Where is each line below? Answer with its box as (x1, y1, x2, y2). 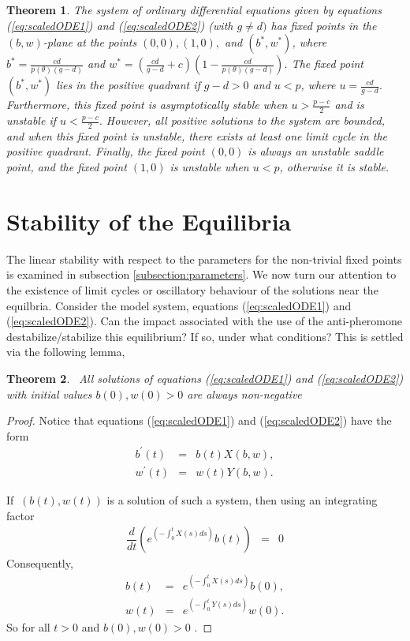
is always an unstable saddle (248, 143, 384, 159)
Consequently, (6, 555, 73, 572)
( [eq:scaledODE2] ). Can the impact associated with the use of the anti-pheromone (6, 313, 403, 329)
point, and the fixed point (6, 159, 127, 175)
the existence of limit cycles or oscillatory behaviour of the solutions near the (6, 281, 378, 298)
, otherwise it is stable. (279, 159, 389, 175)
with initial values (6, 385, 92, 402)
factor (6, 507, 35, 523)
